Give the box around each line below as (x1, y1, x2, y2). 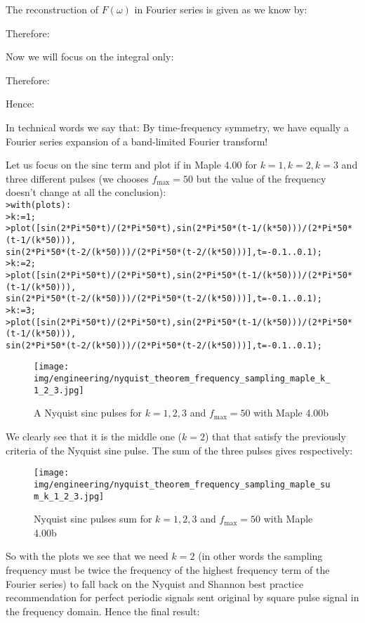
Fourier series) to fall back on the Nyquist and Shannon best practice (6, 576, 304, 591)
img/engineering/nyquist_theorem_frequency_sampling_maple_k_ (34, 374, 331, 384)
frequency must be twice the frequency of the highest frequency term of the (6, 562, 330, 577)
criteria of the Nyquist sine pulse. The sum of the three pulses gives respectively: (6, 442, 353, 457)
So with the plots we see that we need (6, 549, 168, 563)
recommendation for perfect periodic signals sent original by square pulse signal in (6, 590, 359, 605)
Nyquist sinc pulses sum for (34, 511, 152, 526)
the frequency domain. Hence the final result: (6, 603, 200, 618)
